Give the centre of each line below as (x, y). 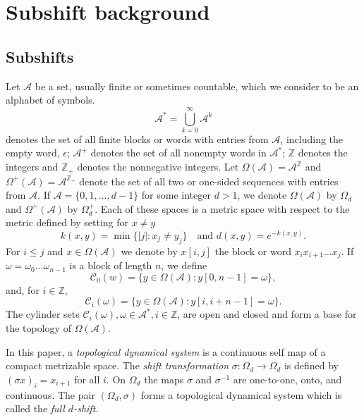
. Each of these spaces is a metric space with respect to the (222, 208)
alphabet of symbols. (50, 100)
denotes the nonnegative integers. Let (158, 167)
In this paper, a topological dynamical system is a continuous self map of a (166, 351)
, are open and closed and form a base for (267, 314)
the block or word (253, 251)
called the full (35, 408)
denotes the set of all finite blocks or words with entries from (137, 138)
